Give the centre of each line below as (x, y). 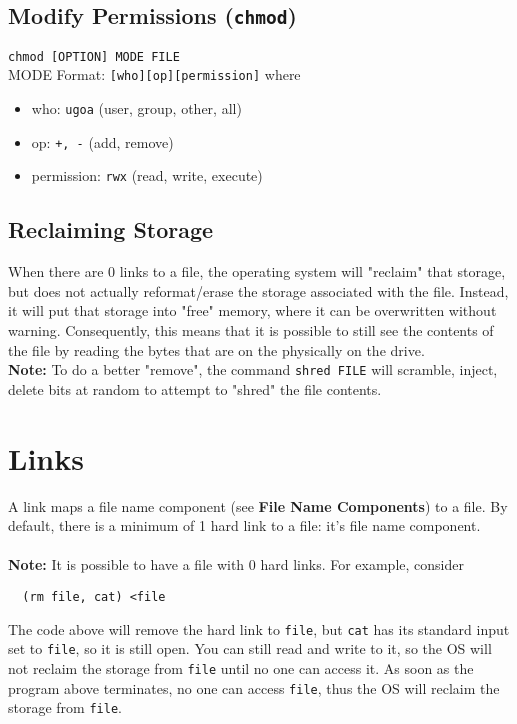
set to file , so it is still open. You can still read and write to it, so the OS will (250, 648)
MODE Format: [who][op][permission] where (154, 74)
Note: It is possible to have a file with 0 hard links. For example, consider (236, 564)
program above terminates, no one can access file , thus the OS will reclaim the (254, 687)
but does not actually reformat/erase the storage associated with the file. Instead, (258, 290)
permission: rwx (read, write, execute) (147, 175)
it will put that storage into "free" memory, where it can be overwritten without (252, 310)
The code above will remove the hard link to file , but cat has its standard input (259, 628)
